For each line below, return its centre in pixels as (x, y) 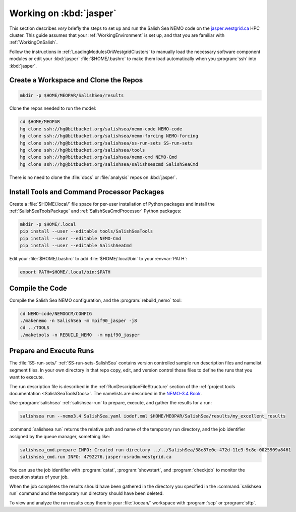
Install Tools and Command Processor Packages (87, 192)
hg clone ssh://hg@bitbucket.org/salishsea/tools (82, 150)
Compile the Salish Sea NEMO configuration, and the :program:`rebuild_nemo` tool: (96, 300)
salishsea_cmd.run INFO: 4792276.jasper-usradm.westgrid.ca (96, 457)
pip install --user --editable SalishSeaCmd (76, 246)
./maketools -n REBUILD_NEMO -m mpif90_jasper (80, 335)
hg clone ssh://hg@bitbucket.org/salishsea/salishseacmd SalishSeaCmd (109, 164)
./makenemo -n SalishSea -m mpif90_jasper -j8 (78, 321)
